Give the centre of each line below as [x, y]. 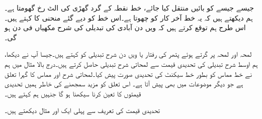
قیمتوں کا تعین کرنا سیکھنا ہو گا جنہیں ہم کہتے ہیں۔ [73, 93]
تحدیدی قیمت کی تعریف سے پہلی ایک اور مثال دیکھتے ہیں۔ [82, 110]
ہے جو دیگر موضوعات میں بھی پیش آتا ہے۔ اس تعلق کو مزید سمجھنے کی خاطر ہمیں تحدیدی [124, 84]
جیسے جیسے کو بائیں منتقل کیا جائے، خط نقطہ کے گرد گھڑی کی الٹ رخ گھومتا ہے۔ [129, 8]
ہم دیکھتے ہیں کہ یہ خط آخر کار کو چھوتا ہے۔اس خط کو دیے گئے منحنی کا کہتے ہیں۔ [129, 17]
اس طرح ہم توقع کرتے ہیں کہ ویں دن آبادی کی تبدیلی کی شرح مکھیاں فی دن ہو [125, 27]
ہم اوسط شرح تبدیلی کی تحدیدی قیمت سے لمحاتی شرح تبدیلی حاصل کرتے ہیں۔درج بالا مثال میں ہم [131, 64]
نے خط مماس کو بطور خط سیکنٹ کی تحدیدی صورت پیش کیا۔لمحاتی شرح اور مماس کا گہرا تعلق [128, 74]
